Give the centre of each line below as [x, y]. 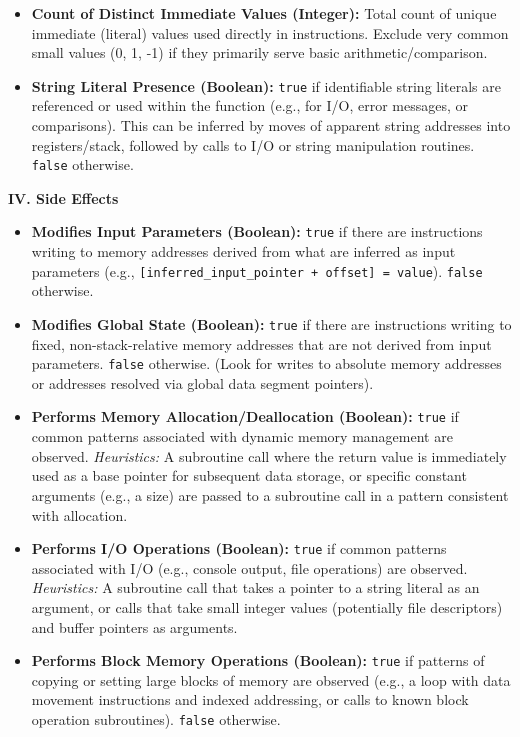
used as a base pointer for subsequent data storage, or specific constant [249, 475]
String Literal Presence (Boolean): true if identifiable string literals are [266, 85]
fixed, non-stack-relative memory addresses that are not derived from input [261, 343]
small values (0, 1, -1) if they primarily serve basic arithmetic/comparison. [259, 52]
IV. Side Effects [63, 197]
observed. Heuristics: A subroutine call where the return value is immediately [269, 455]
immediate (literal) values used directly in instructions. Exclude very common [270, 32]
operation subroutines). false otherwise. [156, 718]
